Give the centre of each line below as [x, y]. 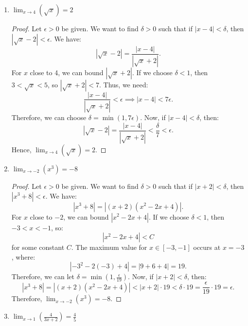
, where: [23, 256]
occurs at [207, 247]
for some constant [38, 247]
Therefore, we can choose [49, 117]
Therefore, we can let [43, 276]
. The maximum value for [109, 247]
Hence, [21, 149]
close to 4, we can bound [67, 72]
